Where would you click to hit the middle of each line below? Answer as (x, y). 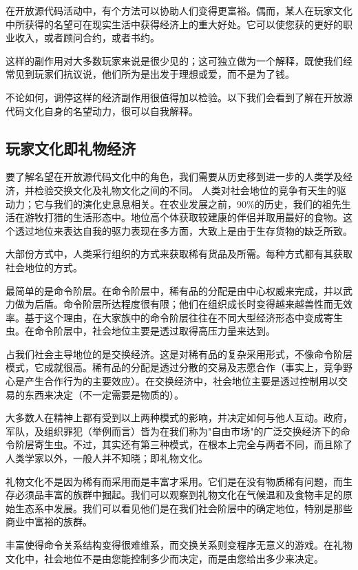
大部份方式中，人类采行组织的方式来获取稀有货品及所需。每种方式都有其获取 (179, 254)
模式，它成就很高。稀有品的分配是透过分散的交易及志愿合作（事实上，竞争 (174, 367)
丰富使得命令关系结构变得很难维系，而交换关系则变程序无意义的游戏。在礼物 (179, 545)
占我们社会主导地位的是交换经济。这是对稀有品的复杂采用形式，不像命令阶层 (179, 353)
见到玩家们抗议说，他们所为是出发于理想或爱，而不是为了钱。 (155, 74)
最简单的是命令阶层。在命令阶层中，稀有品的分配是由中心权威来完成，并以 (174, 290)
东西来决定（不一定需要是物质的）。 (104, 394)
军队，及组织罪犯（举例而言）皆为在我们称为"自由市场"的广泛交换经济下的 (173, 431)
